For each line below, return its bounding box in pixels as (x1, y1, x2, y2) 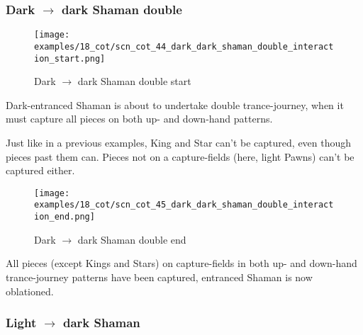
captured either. (6, 163, 75, 178)
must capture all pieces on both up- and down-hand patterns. (6, 111, 273, 126)
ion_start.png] (34, 53, 106, 64)
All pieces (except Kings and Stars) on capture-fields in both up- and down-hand (6, 256, 357, 271)
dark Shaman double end (77, 232, 186, 246)
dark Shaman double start (77, 74, 191, 89)
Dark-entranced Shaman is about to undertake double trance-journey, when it (6, 97, 344, 112)
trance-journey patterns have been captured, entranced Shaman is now (6, 269, 313, 284)
